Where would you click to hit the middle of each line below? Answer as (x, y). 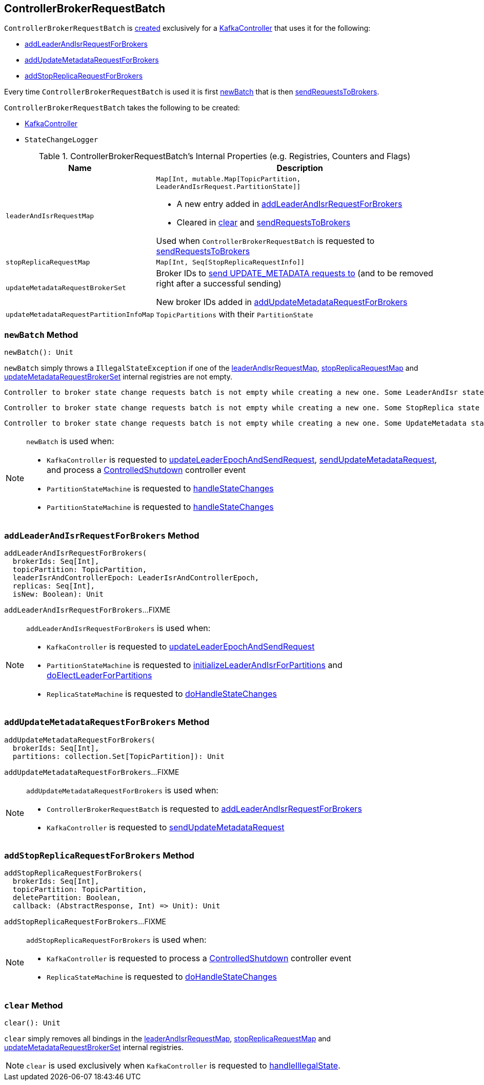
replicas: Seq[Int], (54, 586)
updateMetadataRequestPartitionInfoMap (80, 314)
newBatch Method (41, 335)
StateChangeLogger (62, 140)
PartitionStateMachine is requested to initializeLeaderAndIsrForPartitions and (195, 665)
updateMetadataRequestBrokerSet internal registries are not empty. (118, 377)
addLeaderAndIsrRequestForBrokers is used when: (118, 628)
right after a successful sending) (219, 284)
